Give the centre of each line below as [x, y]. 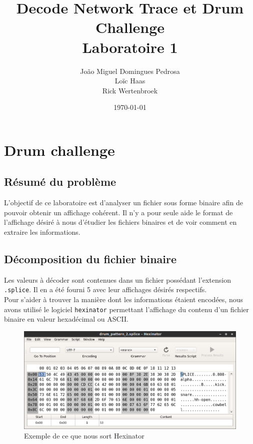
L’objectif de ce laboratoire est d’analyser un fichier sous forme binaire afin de [123, 203]
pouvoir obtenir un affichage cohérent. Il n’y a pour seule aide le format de [118, 212]
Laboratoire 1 [130, 47]
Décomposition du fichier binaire [90, 259]
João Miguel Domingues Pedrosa [130, 71]
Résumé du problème [60, 182]
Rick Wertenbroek [130, 90]
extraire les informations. [42, 232]
